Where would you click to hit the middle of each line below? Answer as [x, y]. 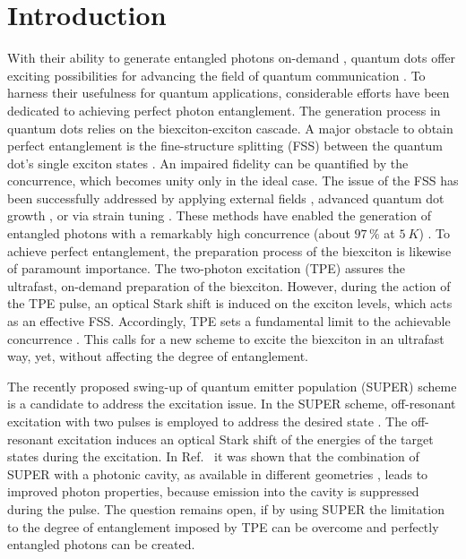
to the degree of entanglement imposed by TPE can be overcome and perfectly [223, 526]
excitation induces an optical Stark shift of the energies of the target [246, 439]
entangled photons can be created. [101, 544]
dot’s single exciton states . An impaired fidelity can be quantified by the [208, 163]
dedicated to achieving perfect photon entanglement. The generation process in [224, 110]
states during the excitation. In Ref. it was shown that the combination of [213, 456]
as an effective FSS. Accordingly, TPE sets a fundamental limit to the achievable [229, 321]
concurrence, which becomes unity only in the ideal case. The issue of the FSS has [233, 181]
